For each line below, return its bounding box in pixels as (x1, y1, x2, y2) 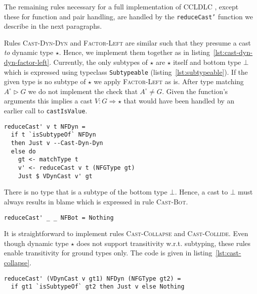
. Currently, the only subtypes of (49, 57, 148, 67)
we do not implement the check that (28, 86, 138, 96)
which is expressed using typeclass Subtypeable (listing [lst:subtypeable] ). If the (4, 66, 248, 77)
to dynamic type (4, 47, 53, 57)
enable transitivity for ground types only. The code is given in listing (4, 247, 213, 258)
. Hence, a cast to (175, 187, 228, 197)
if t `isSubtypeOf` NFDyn (11, 131, 96, 139)
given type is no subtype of (4, 76, 86, 87)
